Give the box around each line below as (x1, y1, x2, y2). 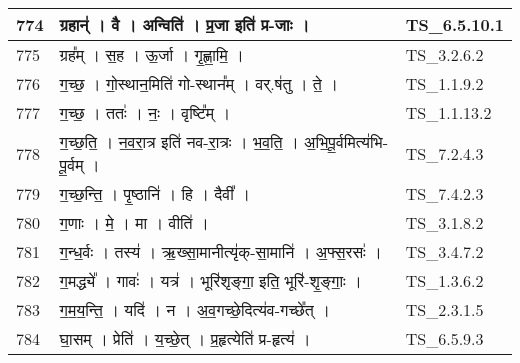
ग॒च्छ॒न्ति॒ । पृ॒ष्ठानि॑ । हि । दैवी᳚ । (59, 182, 250, 205)
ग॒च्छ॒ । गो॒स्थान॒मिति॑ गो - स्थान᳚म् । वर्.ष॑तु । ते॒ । (59, 72, 338, 95)
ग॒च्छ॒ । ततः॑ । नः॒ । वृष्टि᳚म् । (59, 101, 231, 124)
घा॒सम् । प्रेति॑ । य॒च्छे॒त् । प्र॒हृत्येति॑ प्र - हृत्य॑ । (59, 327, 311, 350)
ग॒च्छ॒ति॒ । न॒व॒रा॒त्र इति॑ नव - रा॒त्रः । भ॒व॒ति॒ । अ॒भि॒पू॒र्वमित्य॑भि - (59, 130, 389, 153)
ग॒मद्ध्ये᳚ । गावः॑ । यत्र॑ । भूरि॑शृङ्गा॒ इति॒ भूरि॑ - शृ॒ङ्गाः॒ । (59, 269, 362, 292)
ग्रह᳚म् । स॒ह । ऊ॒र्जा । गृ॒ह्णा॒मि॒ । (59, 43, 244, 66)
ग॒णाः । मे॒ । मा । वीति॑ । (59, 211, 209, 234)
